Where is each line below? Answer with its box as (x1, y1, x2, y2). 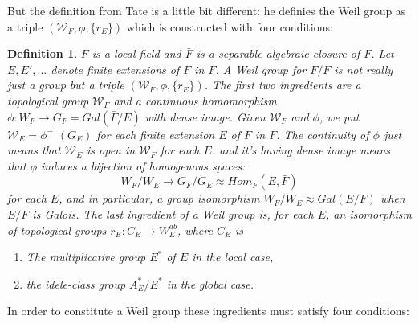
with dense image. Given (144, 108, 266, 125)
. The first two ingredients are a (204, 76, 361, 93)
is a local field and (92, 45, 181, 62)
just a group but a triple (7, 76, 124, 93)
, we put (319, 108, 360, 125)
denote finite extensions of (51, 60, 180, 77)
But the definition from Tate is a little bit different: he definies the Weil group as (7, 2, 406, 18)
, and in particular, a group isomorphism (59, 190, 260, 207)
